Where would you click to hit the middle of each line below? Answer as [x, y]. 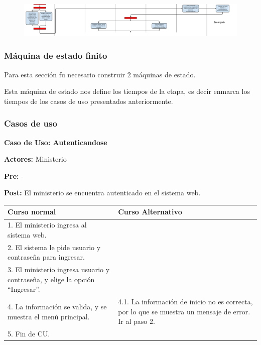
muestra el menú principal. [49, 316]
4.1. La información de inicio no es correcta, [185, 302]
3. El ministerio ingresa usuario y [59, 269]
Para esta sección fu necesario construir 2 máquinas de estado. [100, 74]
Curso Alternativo [150, 212]
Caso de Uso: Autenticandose [56, 142]
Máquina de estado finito [56, 55]
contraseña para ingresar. [46, 257]
